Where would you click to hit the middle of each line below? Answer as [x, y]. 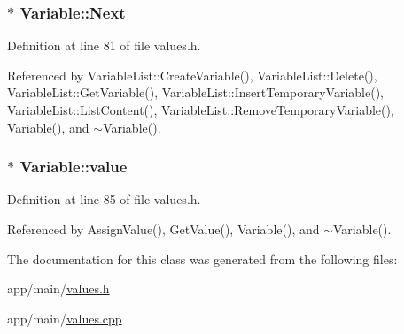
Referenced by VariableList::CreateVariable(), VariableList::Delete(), [192, 75]
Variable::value [74, 167]
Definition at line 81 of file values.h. [104, 46]
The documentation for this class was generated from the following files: [202, 258]
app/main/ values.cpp [65, 318]
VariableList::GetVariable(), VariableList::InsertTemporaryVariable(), [195, 92]
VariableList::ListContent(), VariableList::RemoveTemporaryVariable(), [201, 110]
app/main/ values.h [58, 288]
